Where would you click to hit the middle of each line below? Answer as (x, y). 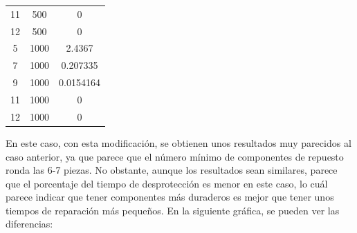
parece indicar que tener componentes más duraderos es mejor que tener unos (170, 197)
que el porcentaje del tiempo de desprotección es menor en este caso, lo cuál (167, 183)
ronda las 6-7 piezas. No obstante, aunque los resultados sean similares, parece (172, 170)
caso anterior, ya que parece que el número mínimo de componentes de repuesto (175, 156)
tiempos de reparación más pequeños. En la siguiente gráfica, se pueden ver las (173, 210)
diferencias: (29, 224)
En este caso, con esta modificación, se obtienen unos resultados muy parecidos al (178, 142)
